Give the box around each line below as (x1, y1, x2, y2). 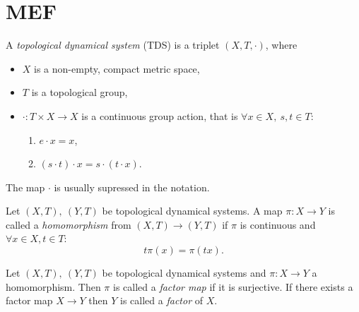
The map (6, 179, 45, 194)
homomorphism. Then (6, 279, 101, 294)
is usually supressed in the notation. (54, 179, 210, 194)
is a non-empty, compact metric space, (34, 61, 200, 76)
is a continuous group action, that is (81, 108, 238, 123)
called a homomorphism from (6, 217, 131, 232)
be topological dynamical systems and (102, 265, 266, 280)
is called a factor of (120, 293, 204, 308)
